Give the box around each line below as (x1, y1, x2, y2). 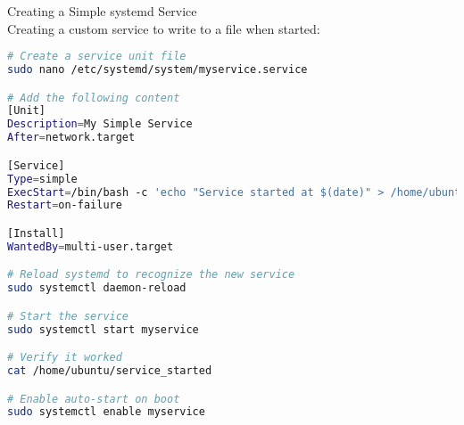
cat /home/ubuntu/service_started (7, 364, 212, 377)
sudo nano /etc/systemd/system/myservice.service (7, 63, 308, 77)
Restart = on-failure (7, 199, 122, 212)
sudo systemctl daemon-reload (7, 282, 186, 295)
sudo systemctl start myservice (7, 323, 199, 336)
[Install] (7, 226, 65, 240)
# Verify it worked (7, 351, 122, 364)
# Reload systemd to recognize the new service (7, 268, 295, 282)
